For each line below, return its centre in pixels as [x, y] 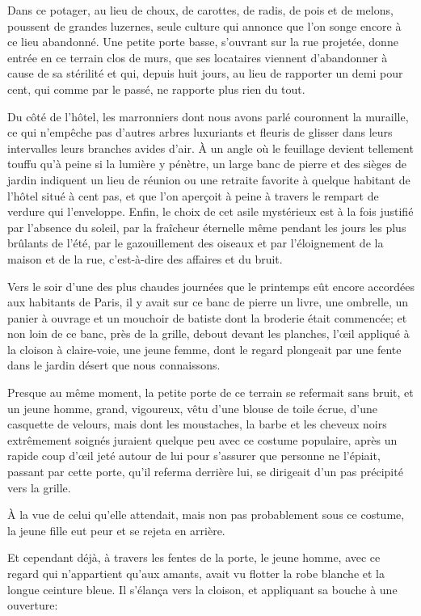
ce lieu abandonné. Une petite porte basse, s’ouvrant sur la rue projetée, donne [203, 42]
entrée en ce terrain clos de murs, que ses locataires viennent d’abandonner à [198, 57]
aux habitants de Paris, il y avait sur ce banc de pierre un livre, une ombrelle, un [208, 302]
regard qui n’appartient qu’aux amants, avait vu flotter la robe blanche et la [196, 573]
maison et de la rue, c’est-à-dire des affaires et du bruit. [145, 258]
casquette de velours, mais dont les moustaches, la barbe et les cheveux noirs [197, 424]
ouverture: [33, 605]
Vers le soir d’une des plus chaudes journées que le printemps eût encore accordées [211, 286]
